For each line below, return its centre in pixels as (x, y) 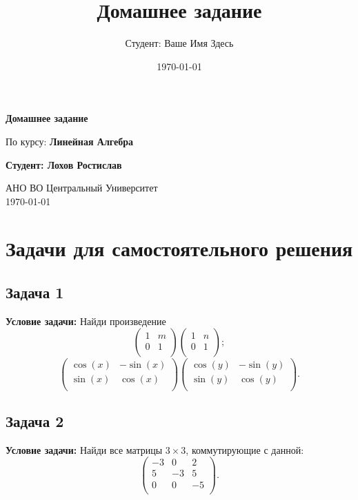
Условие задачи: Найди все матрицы (84, 449)
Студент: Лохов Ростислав (64, 164)
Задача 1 (35, 292)
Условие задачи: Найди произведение (86, 321)
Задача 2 (35, 421)
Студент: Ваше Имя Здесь (179, 43)
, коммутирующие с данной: (245, 449)
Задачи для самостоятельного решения (179, 248)
